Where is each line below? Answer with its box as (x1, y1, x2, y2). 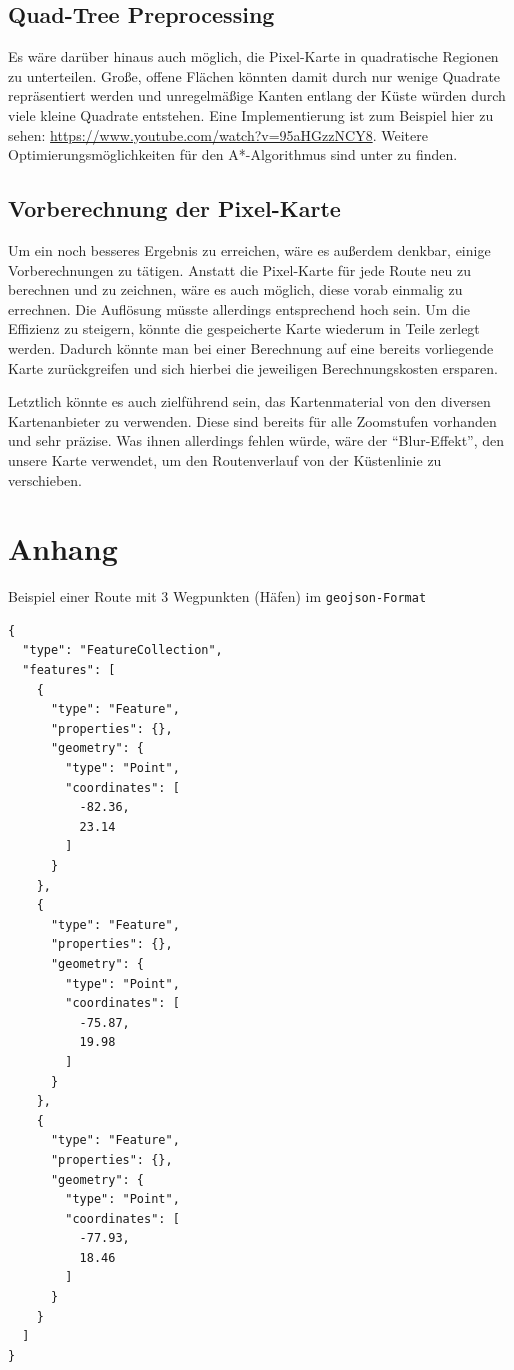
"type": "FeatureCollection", (22, 643, 223, 658)
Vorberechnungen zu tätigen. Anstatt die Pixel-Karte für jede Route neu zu (8, 259, 472, 280)
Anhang (8, 528, 118, 569)
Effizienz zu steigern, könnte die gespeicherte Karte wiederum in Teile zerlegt (8, 318, 480, 339)
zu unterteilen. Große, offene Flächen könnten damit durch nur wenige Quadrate (8, 65, 501, 86)
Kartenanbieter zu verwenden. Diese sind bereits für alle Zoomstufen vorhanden (8, 410, 497, 431)
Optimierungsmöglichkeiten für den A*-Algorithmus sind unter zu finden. (8, 144, 458, 165)
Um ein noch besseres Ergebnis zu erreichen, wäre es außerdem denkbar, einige (8, 239, 491, 260)
